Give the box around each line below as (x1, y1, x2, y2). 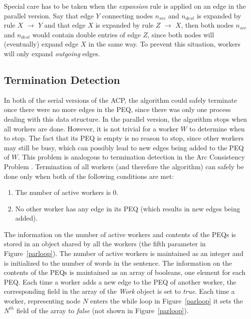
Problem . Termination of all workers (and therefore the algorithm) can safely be (4, 161, 244, 171)
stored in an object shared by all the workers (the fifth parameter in (4, 239, 206, 249)
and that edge (44, 20, 86, 30)
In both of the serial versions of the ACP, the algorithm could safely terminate (4, 95, 237, 105)
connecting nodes (102, 10, 153, 20)
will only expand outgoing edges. (4, 48, 100, 58)
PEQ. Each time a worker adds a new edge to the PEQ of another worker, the (4, 276, 236, 287)
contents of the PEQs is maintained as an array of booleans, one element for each (4, 267, 246, 277)
